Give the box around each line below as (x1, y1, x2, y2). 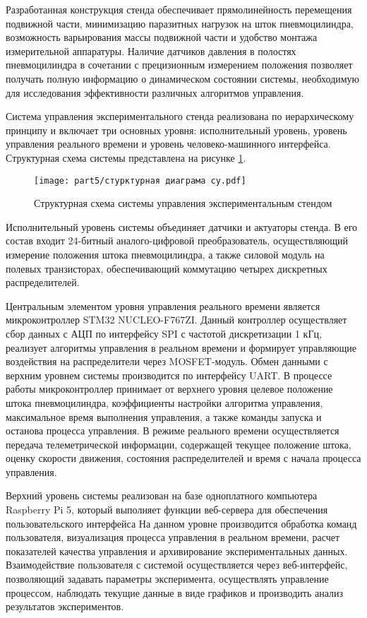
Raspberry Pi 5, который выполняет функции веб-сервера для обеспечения (6, 502, 328, 517)
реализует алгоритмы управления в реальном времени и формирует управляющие (6, 340, 357, 355)
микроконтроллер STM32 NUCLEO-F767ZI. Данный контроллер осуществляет (6, 312, 347, 327)
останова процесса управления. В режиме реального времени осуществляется (6, 423, 339, 438)
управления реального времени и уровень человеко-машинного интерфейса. (6, 136, 331, 151)
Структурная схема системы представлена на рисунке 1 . (6, 150, 246, 165)
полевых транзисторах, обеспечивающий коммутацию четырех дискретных (6, 261, 327, 275)
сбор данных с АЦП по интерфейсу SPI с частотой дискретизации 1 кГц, (6, 326, 322, 340)
